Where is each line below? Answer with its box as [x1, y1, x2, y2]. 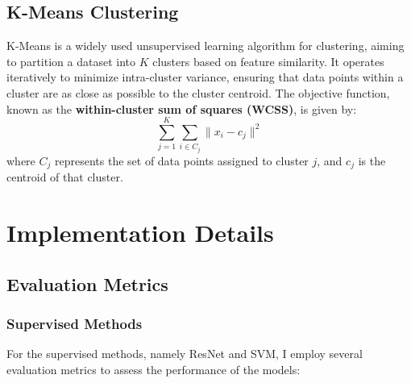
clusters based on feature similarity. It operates [152, 52, 384, 69]
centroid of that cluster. [6, 169, 123, 185]
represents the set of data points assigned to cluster [54, 152, 309, 169]
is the [358, 152, 386, 169]
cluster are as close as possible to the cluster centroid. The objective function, [6, 84, 390, 101]
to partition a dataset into [6, 52, 135, 69]
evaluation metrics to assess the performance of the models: [6, 360, 301, 377]
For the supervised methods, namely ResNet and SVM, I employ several [6, 345, 363, 362]
